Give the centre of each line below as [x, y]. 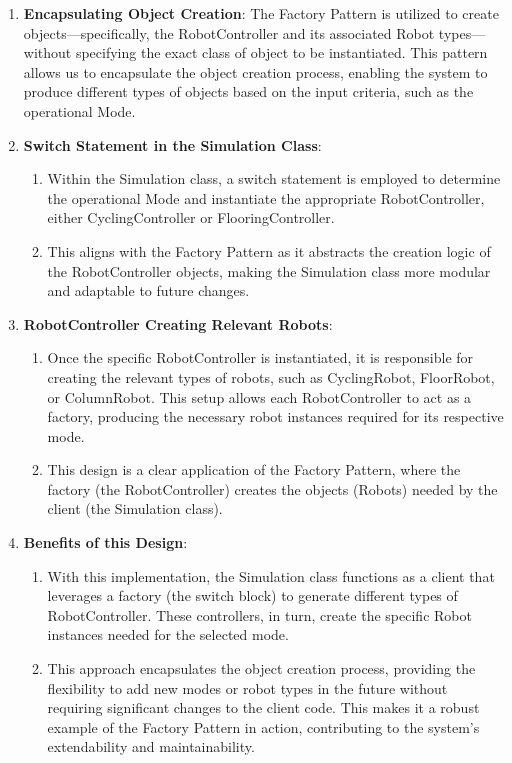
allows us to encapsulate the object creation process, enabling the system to [255, 71]
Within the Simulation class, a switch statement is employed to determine [274, 178]
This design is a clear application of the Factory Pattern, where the [254, 469]
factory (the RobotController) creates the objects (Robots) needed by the [272, 488]
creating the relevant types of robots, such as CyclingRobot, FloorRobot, [271, 376]
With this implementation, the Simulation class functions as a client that [271, 575]
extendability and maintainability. [151, 746]
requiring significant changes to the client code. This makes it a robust [263, 707]
